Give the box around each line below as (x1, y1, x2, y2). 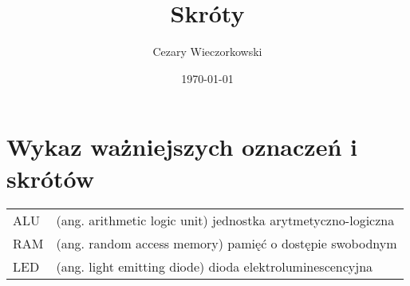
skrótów (6, 161, 95, 194)
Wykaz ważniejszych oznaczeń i (6, 130, 357, 163)
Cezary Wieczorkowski (152, 43, 262, 60)
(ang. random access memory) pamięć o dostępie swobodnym (56, 234, 397, 253)
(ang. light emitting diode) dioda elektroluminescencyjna (56, 257, 373, 276)
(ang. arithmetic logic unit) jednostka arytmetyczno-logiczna (56, 211, 395, 230)
